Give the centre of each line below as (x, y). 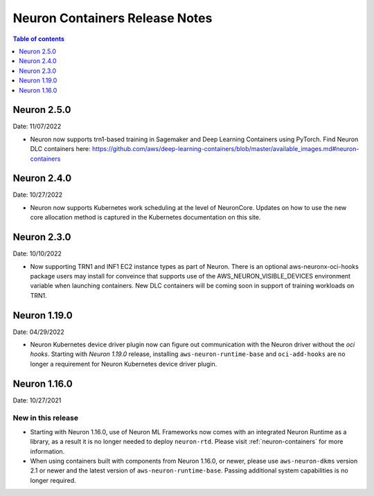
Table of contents (39, 39)
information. (47, 451)
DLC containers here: (61, 149)
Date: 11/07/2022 (37, 126)
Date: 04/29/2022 (39, 332)
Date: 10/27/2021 (37, 400)
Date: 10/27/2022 (38, 195)
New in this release (46, 418)
